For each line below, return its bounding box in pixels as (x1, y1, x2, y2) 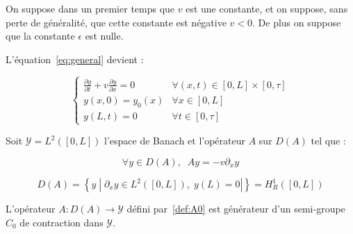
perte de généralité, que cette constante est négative (6, 15, 227, 29)
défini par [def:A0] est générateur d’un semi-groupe (126, 201, 345, 215)
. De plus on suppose (252, 15, 341, 29)
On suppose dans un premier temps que (6, 1, 175, 15)
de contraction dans (19, 215, 104, 229)
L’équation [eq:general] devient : (6, 51, 144, 66)
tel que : (311, 133, 346, 148)
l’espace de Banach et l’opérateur (104, 133, 245, 148)
